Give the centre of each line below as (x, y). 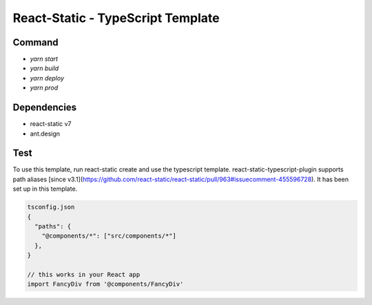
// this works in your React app (84, 274)
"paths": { (53, 226)
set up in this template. (45, 189)
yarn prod (44, 88)
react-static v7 (51, 124)
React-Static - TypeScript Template (116, 18)
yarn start (44, 59)
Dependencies (45, 108)
